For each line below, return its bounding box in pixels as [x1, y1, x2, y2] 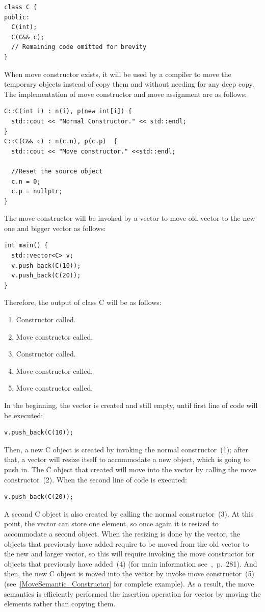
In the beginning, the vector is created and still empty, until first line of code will [4, 400, 258, 410]
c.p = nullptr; [11, 188, 63, 195]
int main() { [4, 242, 48, 249]
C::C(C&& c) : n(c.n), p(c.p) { [4, 138, 117, 145]
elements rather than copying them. [4, 598, 116, 609]
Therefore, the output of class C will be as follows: [4, 297, 162, 308]
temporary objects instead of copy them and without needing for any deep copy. [4, 79, 254, 89]
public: [4, 13, 30, 21]
